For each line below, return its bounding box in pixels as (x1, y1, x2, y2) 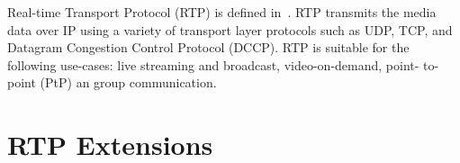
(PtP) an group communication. (40, 73, 217, 92)
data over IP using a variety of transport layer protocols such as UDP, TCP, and (7, 20, 453, 39)
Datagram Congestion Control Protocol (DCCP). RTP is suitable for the (7, 38, 410, 57)
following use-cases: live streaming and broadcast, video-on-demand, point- (7, 55, 419, 74)
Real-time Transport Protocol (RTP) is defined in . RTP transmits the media (7, 3, 437, 21)
